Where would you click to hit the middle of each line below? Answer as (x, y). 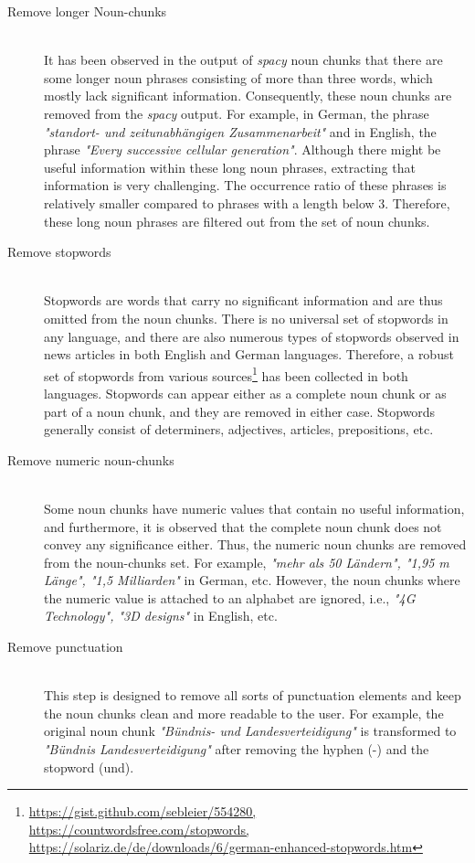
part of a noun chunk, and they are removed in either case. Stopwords (240, 411)
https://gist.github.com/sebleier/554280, (142, 811)
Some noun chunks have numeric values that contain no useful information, (254, 508)
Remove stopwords (59, 252)
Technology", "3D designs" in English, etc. (161, 616)
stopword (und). (89, 767)
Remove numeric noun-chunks (91, 459)
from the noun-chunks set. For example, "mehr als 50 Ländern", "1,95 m (247, 562)
